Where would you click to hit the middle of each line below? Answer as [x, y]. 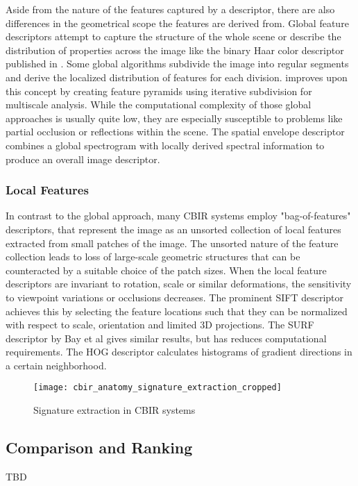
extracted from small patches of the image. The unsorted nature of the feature [172, 243]
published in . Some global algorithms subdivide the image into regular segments [177, 64]
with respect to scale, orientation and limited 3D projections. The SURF [160, 325]
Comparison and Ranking [99, 447]
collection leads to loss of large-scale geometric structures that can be [153, 257]
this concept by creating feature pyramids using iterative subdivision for [159, 91]
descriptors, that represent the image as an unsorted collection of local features [173, 229]
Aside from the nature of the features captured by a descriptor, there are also [170, 9]
